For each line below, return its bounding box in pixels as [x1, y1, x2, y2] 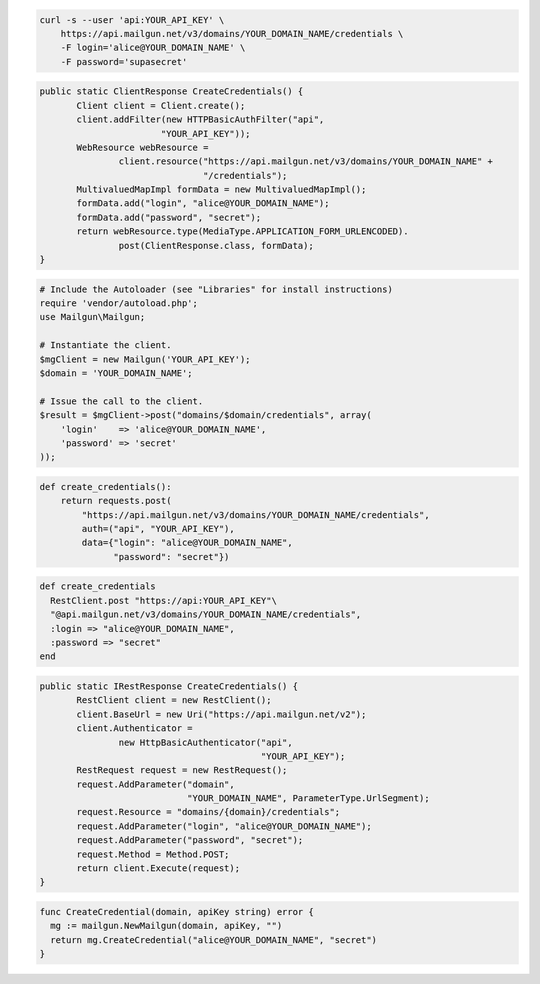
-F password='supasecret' [60, 56, 188, 67]
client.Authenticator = [76, 723, 194, 734]
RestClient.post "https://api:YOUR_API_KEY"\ [50, 595, 277, 606]
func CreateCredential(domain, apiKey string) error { [39, 906, 314, 917]
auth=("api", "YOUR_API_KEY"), [81, 523, 235, 535]
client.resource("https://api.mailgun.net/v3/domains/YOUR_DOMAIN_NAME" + [118, 156, 494, 167]
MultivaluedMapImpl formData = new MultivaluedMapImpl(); [76, 184, 367, 195]
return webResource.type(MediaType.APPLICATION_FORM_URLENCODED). [76, 226, 409, 237]
